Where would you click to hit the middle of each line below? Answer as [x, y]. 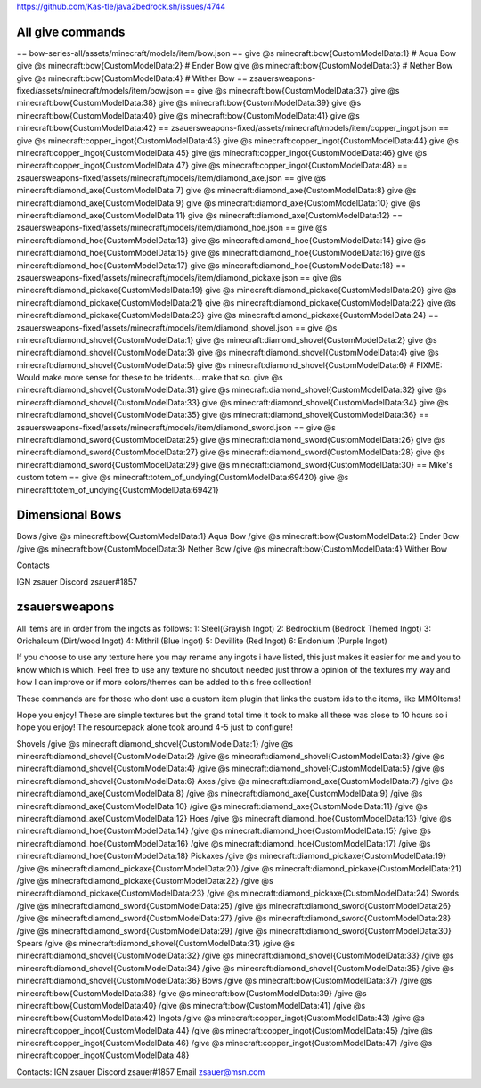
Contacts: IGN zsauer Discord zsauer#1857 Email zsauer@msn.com [141, 1072]
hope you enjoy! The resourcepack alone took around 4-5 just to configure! [155, 727]
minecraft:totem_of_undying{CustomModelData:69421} [118, 489]
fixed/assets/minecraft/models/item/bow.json [100, 91]
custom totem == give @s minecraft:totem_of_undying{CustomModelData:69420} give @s [183, 478]
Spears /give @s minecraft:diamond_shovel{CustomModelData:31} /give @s [156, 943]
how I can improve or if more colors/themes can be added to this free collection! [164, 683]
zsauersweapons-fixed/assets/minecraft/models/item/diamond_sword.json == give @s [176, 427]
